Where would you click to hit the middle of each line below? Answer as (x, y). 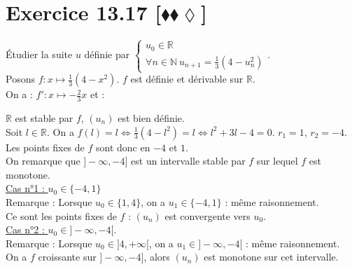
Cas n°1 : (25, 188)
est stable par (44, 117)
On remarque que (43, 161)
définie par (107, 54)
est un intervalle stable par (188, 161)
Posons (20, 79)
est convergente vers (207, 215)
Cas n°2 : (25, 229)
